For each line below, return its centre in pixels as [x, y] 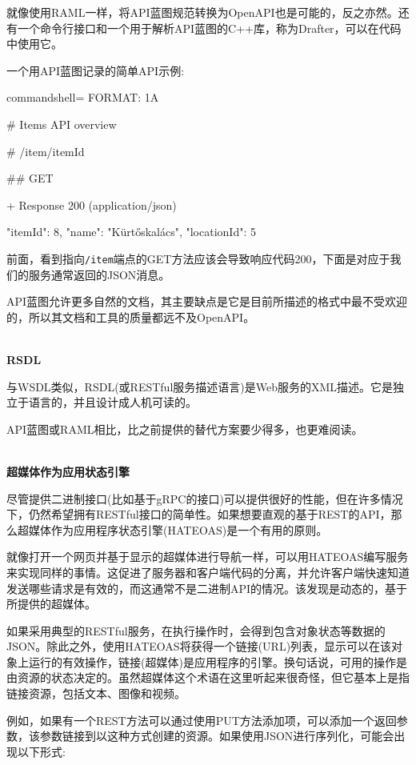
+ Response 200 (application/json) [92, 204]
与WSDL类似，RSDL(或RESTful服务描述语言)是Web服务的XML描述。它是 [200, 386]
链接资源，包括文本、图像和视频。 [96, 693]
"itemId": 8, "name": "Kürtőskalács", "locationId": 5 [131, 232]
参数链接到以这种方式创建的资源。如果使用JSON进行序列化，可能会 [217, 736]
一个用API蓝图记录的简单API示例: [96, 70]
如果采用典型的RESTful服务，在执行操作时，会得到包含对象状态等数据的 [196, 630]
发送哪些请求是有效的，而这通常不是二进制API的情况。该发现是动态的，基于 [207, 588]
